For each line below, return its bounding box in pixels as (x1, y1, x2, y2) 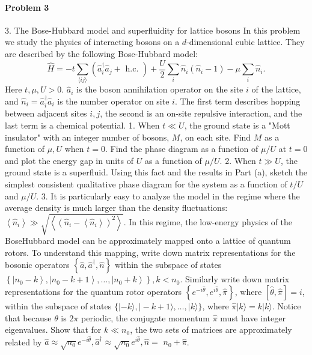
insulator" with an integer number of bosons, (5, 130, 170, 143)
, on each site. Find (180, 130, 251, 143)
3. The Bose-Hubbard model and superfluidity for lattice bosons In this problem (5, 23, 301, 36)
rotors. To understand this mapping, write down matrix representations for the (5, 246, 296, 258)
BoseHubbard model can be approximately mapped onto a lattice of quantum (5, 234, 291, 247)
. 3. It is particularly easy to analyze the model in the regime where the (36, 189, 300, 202)
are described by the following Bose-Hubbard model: (5, 47, 198, 59)
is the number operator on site (57, 94, 170, 107)
